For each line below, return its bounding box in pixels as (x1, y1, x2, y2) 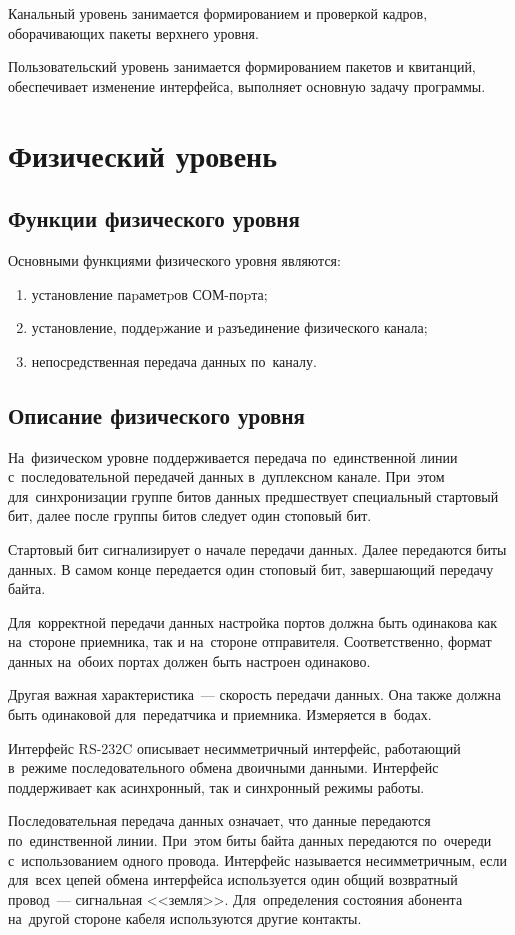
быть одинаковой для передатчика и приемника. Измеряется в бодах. (8, 704, 432, 725)
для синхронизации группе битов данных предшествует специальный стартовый (8, 485, 499, 506)
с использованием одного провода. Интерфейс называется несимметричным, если (8, 849, 507, 870)
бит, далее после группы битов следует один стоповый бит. (8, 505, 372, 526)
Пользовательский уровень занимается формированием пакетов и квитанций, (8, 56, 476, 77)
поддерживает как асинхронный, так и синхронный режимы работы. (8, 776, 425, 797)
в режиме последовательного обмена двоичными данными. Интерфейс (8, 757, 439, 778)
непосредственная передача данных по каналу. (31, 350, 317, 371)
